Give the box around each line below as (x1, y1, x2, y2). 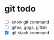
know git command (11, 19, 50, 25)
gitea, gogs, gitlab (11, 25, 47, 30)
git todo (4, 3, 36, 14)
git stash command (11, 30, 50, 36)
